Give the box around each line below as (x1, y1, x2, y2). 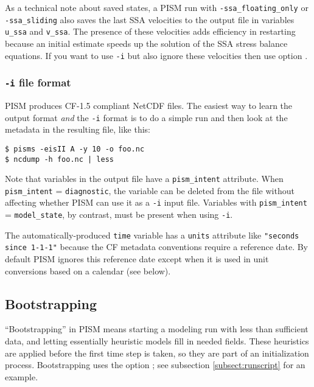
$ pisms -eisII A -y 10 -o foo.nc (5, 144, 145, 153)
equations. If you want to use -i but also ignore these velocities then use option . (5, 49, 308, 61)
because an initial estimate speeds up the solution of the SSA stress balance (5, 37, 288, 49)
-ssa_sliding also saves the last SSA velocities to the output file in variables (5, 13, 295, 26)
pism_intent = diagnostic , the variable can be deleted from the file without (5, 184, 295, 197)
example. (5, 370, 38, 383)
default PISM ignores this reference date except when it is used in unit (5, 253, 269, 265)
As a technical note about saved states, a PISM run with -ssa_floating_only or (5, 1, 309, 13)
